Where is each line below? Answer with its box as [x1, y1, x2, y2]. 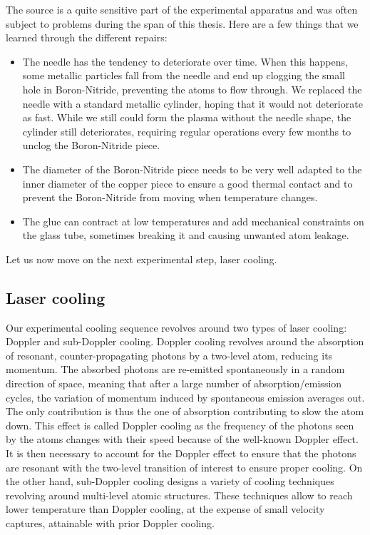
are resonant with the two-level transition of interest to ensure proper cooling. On [6, 459, 363, 474]
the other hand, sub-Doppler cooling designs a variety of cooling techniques [6, 474, 334, 489]
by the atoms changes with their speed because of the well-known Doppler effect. [6, 432, 359, 447]
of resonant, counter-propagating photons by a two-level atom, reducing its [6, 347, 333, 362]
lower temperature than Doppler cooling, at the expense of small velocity [6, 501, 325, 516]
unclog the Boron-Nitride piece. [22, 138, 160, 153]
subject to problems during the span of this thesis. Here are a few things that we [6, 16, 359, 31]
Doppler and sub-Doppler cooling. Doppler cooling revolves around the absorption [6, 334, 364, 349]
